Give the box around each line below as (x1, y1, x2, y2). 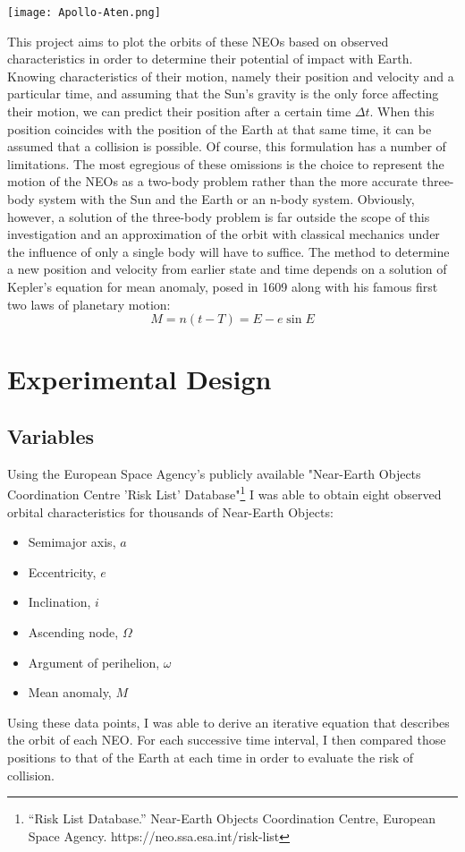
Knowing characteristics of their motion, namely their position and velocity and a (7, 66, 454, 85)
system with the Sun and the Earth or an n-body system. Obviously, (38, 190, 415, 208)
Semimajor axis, (28, 532, 116, 551)
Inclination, (28, 592, 91, 611)
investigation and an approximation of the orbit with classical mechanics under (7, 225, 440, 243)
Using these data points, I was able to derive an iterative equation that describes (7, 712, 450, 731)
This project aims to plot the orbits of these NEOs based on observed (7, 31, 389, 50)
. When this (369, 102, 435, 121)
